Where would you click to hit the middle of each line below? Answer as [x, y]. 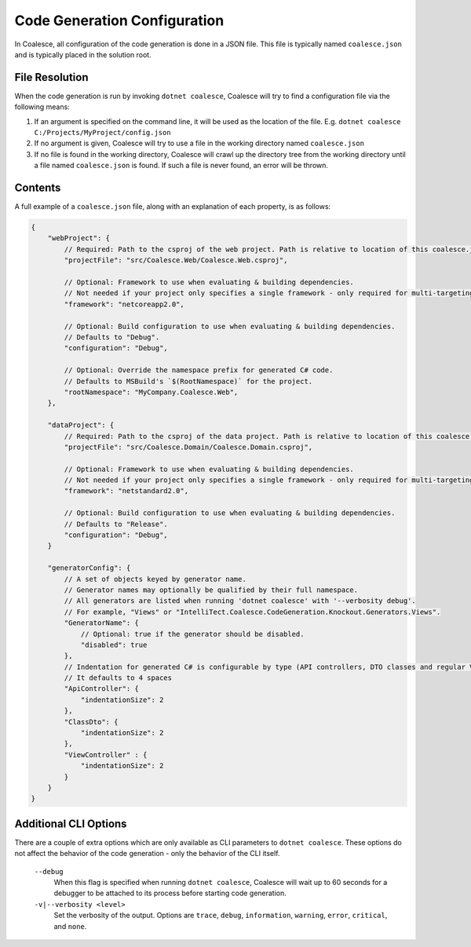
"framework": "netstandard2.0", [126, 491]
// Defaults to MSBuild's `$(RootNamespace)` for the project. [188, 381]
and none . [70, 926]
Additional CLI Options [71, 823]
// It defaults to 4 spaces [118, 678]
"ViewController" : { [106, 755]
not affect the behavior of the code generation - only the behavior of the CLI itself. [147, 854]
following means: [42, 107]
